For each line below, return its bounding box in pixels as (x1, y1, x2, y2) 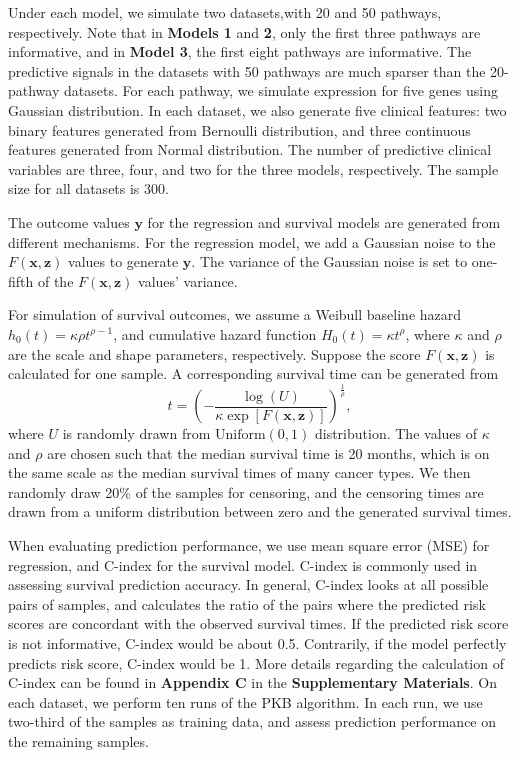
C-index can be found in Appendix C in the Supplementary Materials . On (8, 672, 497, 693)
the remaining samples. (8, 730, 149, 751)
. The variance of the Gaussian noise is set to (191, 251, 468, 272)
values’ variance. (138, 270, 238, 291)
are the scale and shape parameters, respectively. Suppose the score (8, 343, 421, 364)
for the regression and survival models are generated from (147, 211, 501, 232)
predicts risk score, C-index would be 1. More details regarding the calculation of (8, 652, 504, 673)
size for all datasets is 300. (8, 178, 169, 199)
